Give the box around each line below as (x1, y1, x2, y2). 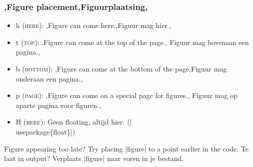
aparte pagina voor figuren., (15, 99, 101, 110)
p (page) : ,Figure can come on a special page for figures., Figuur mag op (15, 90, 237, 100)
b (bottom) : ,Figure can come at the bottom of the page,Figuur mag (15, 63, 227, 73)
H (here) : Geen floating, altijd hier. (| (15, 116, 132, 127)
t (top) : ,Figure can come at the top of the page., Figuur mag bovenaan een (15, 36, 249, 47)
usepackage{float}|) (15, 126, 75, 136)
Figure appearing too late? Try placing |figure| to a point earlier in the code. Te (4, 143, 248, 153)
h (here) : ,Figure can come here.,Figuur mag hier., (15, 20, 171, 30)
